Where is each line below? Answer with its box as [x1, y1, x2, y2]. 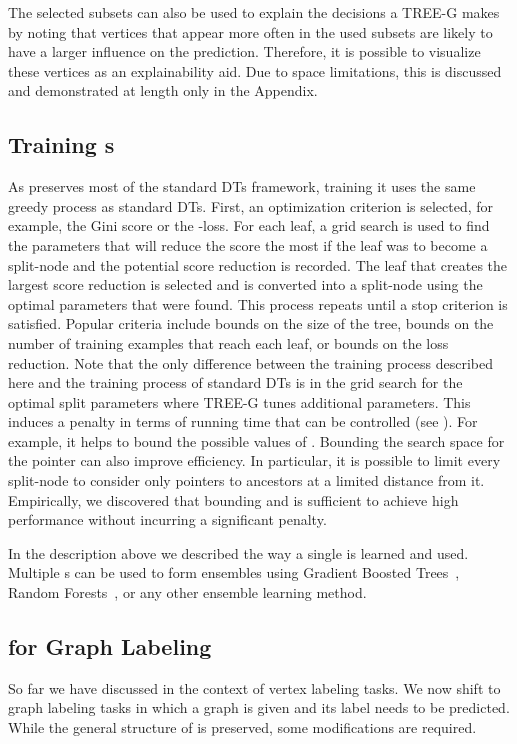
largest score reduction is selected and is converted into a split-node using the [8, 274, 483, 295]
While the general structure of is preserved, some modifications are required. [8, 717, 477, 738]
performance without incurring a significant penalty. [8, 509, 327, 530]
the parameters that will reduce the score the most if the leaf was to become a [8, 234, 488, 255]
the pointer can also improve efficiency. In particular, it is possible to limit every [8, 450, 501, 471]
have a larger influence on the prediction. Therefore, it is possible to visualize [8, 41, 481, 62]
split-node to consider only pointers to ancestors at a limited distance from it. [8, 470, 485, 491]
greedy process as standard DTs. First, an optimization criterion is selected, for [8, 195, 494, 216]
